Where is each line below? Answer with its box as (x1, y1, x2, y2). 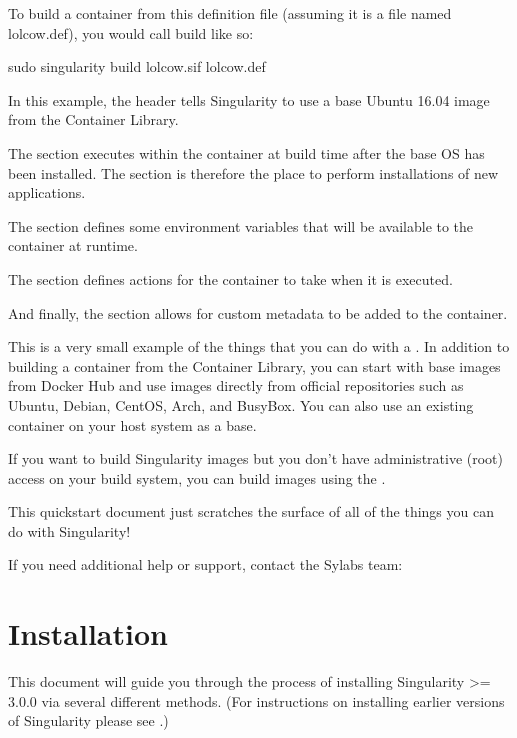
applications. (8, 182, 86, 203)
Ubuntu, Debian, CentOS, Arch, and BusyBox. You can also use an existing (8, 394, 474, 415)
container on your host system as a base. (8, 414, 257, 435)
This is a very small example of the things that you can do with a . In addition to (8, 336, 510, 357)
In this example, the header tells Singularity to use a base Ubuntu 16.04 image (8, 89, 490, 110)
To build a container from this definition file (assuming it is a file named (8, 3, 452, 23)
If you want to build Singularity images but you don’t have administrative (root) (8, 448, 503, 469)
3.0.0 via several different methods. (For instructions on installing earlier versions (8, 690, 505, 711)
